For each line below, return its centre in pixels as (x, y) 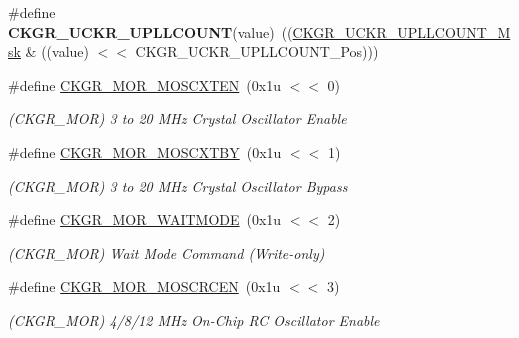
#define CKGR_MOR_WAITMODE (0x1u (145, 219)
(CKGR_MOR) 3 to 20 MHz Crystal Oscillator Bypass (178, 185)
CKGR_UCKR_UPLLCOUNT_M (401, 31)
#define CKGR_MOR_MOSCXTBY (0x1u (145, 151)
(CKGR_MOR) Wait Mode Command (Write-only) (166, 252)
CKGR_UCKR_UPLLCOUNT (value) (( (150, 31)
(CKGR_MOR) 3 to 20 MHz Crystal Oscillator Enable (177, 118)
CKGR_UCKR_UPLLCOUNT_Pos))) (257, 51)
